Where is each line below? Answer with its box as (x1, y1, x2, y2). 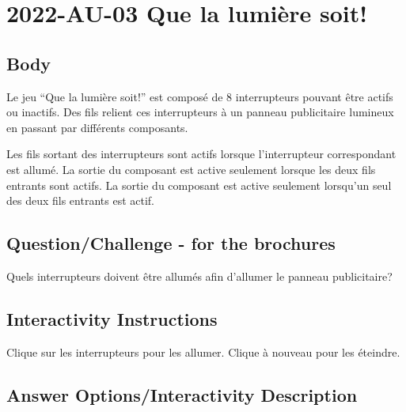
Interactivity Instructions (6, 306, 218, 331)
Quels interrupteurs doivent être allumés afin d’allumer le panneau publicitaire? (6, 267, 393, 284)
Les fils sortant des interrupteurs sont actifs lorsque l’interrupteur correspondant (6, 146, 397, 162)
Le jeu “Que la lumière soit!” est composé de (6, 88, 223, 104)
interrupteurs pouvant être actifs (235, 88, 393, 104)
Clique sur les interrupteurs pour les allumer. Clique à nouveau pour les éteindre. (6, 343, 400, 360)
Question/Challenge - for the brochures (6, 231, 336, 255)
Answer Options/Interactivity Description (6, 382, 358, 406)
